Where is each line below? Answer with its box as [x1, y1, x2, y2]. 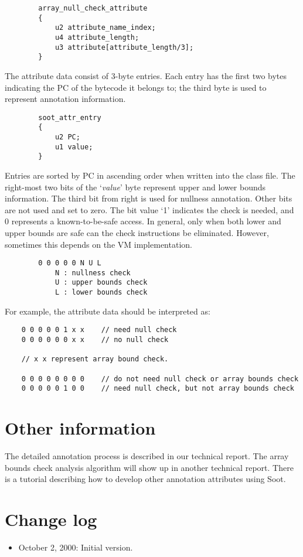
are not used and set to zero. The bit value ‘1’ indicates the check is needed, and [5, 203, 294, 216]
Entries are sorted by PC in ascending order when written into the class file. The [5, 169, 295, 181]
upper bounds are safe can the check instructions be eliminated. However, [5, 226, 269, 238]
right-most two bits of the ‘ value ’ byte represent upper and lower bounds [5, 180, 266, 193]
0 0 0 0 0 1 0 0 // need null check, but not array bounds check [21, 384, 294, 393]
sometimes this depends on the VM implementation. [5, 238, 192, 250]
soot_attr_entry [38, 113, 101, 122]
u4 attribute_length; [55, 33, 139, 42]
